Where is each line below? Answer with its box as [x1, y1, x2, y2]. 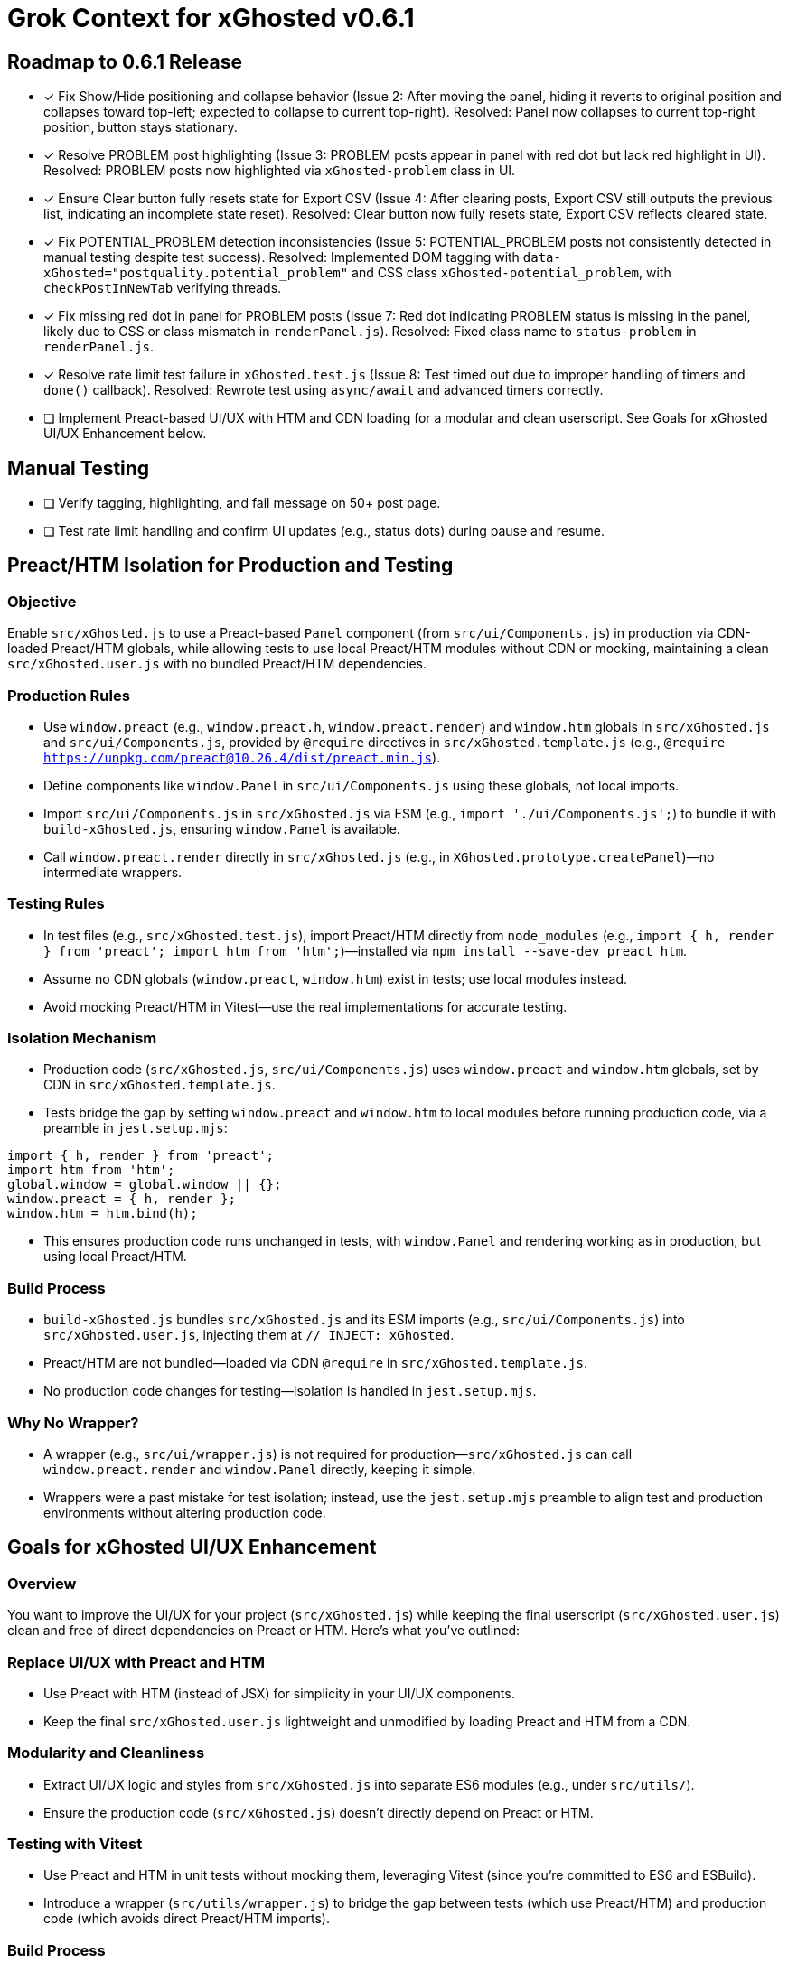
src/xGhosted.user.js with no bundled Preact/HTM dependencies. [7, 656, 427, 672]
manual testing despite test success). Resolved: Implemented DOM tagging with [43, 249, 520, 266]
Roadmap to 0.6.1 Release [7, 50, 242, 73]
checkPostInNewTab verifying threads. [43, 280, 282, 296]
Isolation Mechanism [7, 1029, 157, 1048]
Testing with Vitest [7, 1835, 143, 1854]
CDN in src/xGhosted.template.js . [43, 1077, 276, 1093]
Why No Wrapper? [7, 1413, 139, 1432]
